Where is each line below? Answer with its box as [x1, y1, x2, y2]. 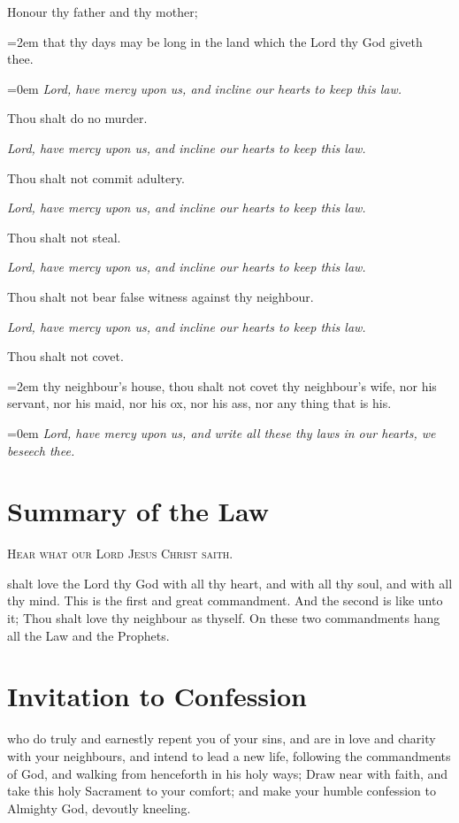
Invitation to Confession [7, 678, 307, 714]
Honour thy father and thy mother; [7, 3, 198, 20]
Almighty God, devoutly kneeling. [7, 798, 191, 817]
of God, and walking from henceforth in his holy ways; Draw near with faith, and [7, 764, 448, 782]
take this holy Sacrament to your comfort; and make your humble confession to [7, 781, 436, 800]
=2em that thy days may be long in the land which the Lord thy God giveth [7, 32, 423, 50]
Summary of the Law [7, 493, 270, 529]
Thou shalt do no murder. [7, 109, 148, 127]
